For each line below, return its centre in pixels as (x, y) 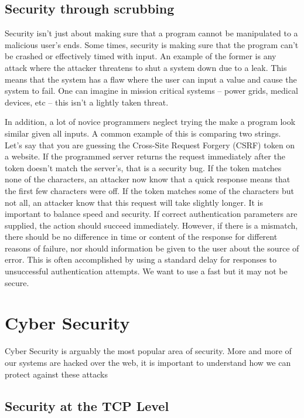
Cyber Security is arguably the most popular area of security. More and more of (148, 351)
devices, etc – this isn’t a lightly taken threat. (87, 102)
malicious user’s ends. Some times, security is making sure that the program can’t (152, 44)
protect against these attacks (57, 374)
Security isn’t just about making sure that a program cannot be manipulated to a (151, 33)
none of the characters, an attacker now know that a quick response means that (148, 179)
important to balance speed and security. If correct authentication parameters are (151, 214)
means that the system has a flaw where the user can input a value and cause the (151, 79)
